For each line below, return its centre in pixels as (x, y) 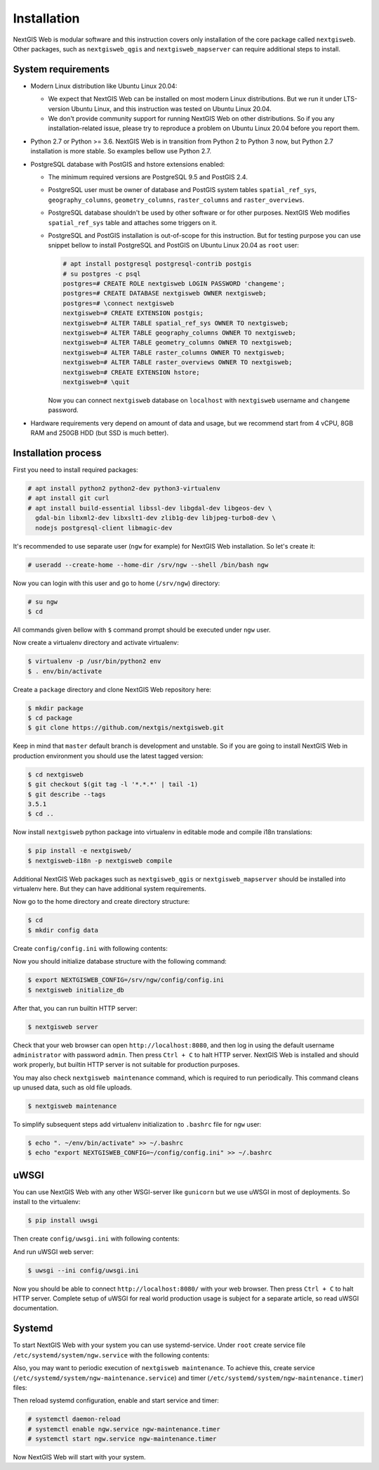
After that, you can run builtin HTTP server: (75, 1008)
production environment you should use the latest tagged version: (108, 755)
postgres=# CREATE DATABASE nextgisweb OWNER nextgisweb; (165, 293)
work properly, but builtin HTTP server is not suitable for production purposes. (126, 1065)
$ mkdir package (56, 708)
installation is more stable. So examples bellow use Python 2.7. (121, 151)
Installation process (57, 453)
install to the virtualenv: (47, 1202)
